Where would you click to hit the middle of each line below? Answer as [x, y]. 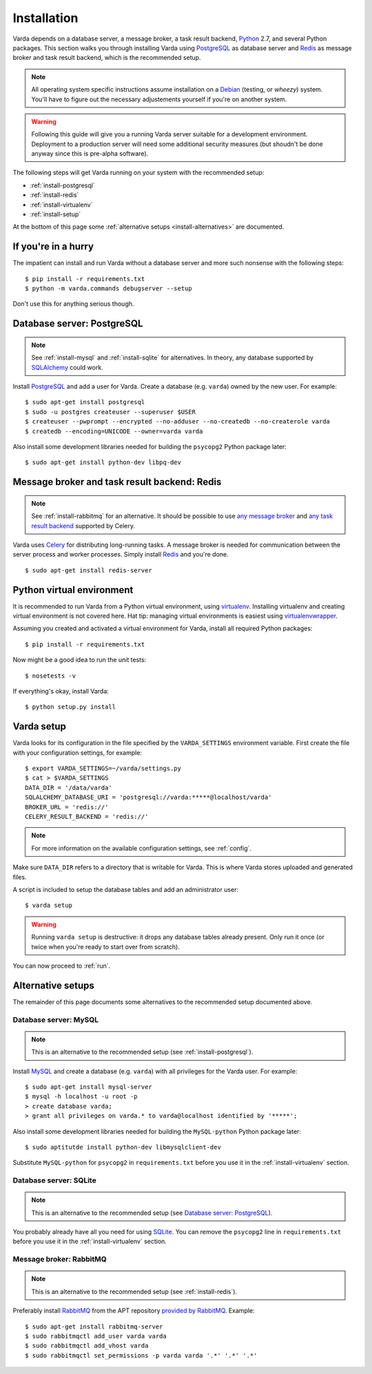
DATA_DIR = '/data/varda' [69, 788]
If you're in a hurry [53, 247]
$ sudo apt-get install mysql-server [89, 1087]
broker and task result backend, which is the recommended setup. [107, 58]
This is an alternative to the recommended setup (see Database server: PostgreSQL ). [152, 1213]
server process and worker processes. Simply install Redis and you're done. [121, 554]
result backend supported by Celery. [83, 525]
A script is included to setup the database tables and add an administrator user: [126, 889]
